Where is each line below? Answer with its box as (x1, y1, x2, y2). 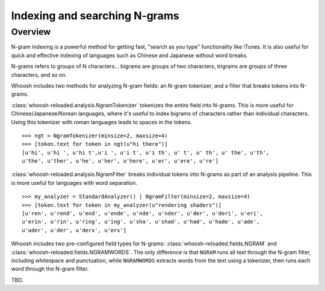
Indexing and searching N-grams (11, 9, 180, 22)
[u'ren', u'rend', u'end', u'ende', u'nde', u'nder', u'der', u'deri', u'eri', (22, 210, 263, 217)
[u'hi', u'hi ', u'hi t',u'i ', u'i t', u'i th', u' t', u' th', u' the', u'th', (22, 149, 270, 156)
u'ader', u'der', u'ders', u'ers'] (22, 227, 127, 233)
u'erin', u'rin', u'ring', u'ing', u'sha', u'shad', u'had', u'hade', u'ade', (22, 218, 260, 225)
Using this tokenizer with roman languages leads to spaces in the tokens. (11, 118, 193, 125)
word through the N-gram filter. (11, 265, 89, 272)
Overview (11, 26, 51, 37)
